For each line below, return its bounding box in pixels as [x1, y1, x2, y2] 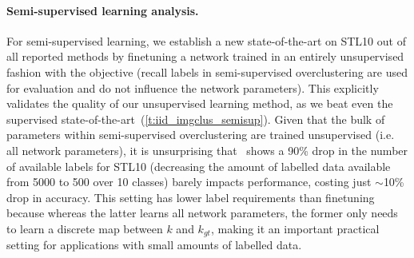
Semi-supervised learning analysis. [6, 2, 199, 18]
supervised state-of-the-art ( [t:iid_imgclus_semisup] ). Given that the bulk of [6, 110, 385, 127]
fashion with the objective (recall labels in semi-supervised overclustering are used [6, 63, 408, 80]
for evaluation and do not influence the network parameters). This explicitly [6, 79, 379, 96]
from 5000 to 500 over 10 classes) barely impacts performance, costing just [6, 173, 372, 190]
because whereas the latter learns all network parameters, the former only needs [6, 204, 398, 221]
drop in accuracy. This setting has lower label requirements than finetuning [6, 189, 375, 205]
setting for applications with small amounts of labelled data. [6, 236, 302, 253]
